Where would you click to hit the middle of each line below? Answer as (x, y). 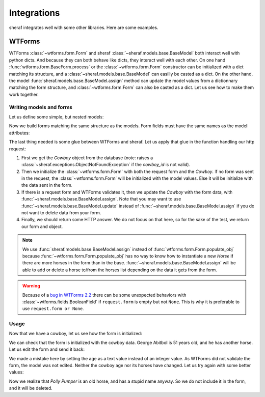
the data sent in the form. (47, 185)
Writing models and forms (41, 107)
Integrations (35, 13)
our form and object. (42, 227)
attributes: (19, 133)
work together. (24, 94)
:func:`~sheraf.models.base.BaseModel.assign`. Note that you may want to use (101, 199)
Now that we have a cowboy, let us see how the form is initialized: (76, 334)
